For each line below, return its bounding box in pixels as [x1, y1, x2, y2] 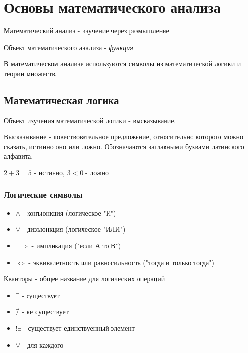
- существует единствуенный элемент [24, 323, 135, 333]
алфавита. [4, 151, 33, 161]
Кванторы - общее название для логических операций [4, 273, 165, 284]
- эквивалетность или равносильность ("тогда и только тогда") [28, 257, 215, 267]
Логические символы [4, 188, 83, 200]
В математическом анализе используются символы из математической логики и [4, 58, 241, 69]
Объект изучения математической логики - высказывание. [4, 115, 176, 125]
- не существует [22, 306, 69, 317]
